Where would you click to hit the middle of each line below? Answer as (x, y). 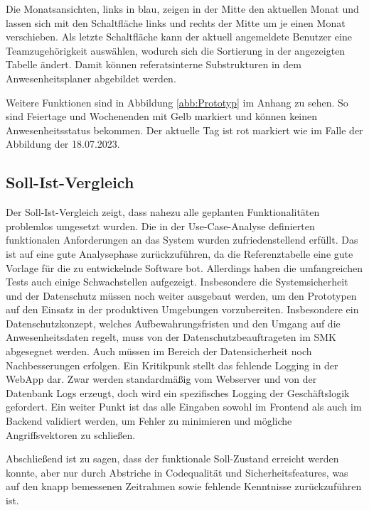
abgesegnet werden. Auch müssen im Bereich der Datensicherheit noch (159, 351)
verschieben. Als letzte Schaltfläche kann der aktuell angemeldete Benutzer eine (179, 37)
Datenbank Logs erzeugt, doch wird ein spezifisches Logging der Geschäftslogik (178, 392)
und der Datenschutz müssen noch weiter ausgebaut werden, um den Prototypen (181, 295)
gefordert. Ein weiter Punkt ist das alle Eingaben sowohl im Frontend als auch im (184, 407)
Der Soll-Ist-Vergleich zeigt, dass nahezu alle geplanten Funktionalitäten (163, 212)
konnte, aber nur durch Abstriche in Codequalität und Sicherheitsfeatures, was (177, 472)
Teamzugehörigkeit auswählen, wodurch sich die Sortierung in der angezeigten (176, 50)
